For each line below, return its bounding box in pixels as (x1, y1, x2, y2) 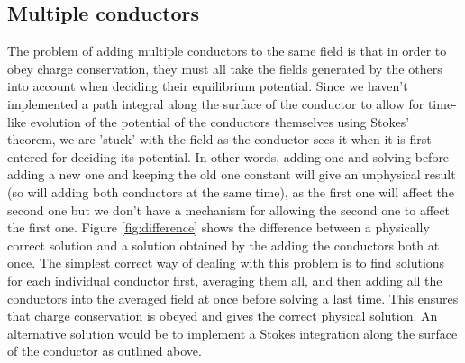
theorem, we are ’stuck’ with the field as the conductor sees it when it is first (7, 130, 432, 149)
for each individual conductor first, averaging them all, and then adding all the (7, 270, 442, 289)
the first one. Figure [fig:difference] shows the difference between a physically (7, 218, 430, 237)
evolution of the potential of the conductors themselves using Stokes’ (30, 112, 410, 131)
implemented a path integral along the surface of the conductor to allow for (7, 94, 424, 113)
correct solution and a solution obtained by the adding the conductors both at (7, 235, 440, 254)
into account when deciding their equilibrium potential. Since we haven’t (7, 77, 408, 95)
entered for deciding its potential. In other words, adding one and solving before (7, 147, 450, 166)
